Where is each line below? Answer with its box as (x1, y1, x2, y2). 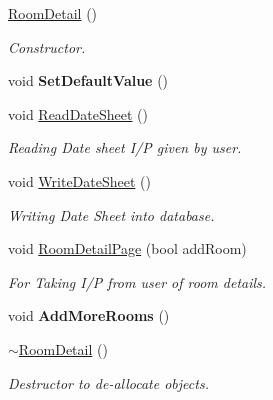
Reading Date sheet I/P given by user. (8, 137, 242, 158)
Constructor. (8, 36, 86, 57)
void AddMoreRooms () (8, 305, 170, 326)
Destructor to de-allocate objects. (8, 372, 209, 393)
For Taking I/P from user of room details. (8, 271, 267, 292)
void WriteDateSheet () (8, 170, 151, 191)
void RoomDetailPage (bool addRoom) (8, 238, 247, 259)
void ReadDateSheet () (8, 103, 149, 124)
